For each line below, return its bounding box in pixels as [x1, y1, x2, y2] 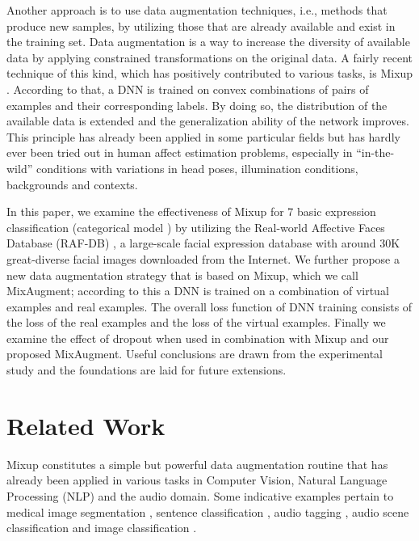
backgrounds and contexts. [6, 175, 138, 192]
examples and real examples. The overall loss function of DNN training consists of [6, 298, 413, 315]
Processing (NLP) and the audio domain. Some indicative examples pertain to [6, 487, 394, 504]
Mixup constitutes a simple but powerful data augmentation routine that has [6, 455, 388, 472]
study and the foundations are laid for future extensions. [6, 361, 287, 378]
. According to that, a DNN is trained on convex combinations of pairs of [6, 80, 369, 97]
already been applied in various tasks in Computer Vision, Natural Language [6, 471, 388, 488]
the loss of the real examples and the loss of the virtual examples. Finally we [6, 314, 386, 331]
